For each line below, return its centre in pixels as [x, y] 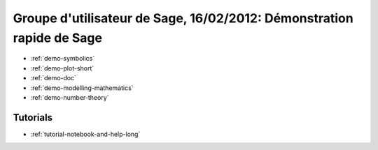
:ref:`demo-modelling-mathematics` [82, 88]
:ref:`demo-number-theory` [70, 97]
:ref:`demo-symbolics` [62, 59]
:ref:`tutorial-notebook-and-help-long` [85, 134]
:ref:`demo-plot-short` [62, 68]
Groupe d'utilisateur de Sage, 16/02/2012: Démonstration [183, 18]
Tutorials [33, 118]
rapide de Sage [58, 38]
